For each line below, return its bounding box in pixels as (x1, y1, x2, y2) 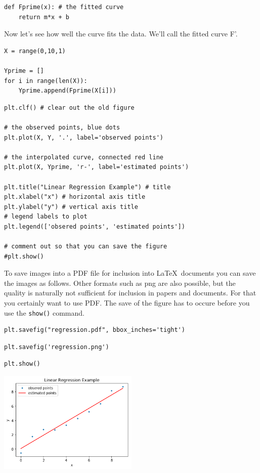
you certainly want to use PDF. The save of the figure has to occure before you (4, 297, 250, 308)
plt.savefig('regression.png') (4, 343, 109, 351)
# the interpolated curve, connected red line (4, 153, 163, 161)
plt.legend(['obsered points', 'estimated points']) (4, 223, 185, 230)
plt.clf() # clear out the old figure (4, 104, 135, 111)
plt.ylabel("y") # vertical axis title (4, 203, 138, 210)
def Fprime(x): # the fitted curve (4, 4, 124, 11)
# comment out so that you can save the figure (4, 243, 167, 250)
